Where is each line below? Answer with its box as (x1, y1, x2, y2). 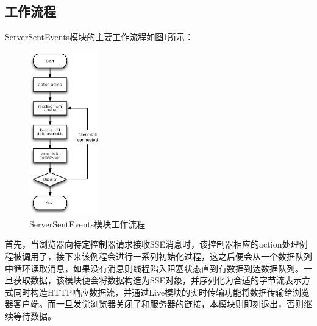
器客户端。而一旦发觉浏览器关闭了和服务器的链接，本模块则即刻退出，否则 (5, 297, 304, 310)
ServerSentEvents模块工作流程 (29, 217, 146, 230)
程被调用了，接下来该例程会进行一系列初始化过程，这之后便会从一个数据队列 (5, 250, 312, 263)
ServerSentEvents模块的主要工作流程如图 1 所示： (5, 30, 194, 43)
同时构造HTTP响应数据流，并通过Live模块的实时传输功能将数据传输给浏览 (13, 285, 310, 298)
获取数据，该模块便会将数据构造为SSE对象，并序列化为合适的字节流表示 (13, 274, 302, 286)
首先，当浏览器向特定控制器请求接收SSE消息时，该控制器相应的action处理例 (5, 238, 308, 251)
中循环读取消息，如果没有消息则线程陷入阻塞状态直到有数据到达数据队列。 (5, 262, 304, 274)
